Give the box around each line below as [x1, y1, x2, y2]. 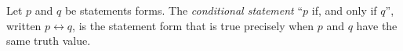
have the [356, 17, 398, 33]
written [6, 17, 42, 33]
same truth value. [6, 32, 91, 49]
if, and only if [311, 2, 377, 18]
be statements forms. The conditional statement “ [64, 2, 303, 18]
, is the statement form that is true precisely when [72, 17, 314, 33]
